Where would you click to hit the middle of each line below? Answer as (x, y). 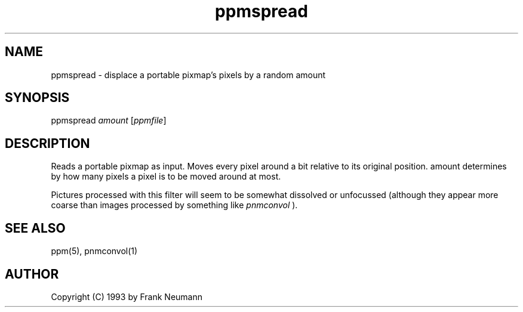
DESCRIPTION (47, 143)
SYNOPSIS (37, 98)
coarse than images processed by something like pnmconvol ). (174, 205)
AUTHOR (32, 274)
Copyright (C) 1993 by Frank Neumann (127, 296)
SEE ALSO (35, 228)
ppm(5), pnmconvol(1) (94, 251)
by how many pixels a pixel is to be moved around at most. (166, 177)
